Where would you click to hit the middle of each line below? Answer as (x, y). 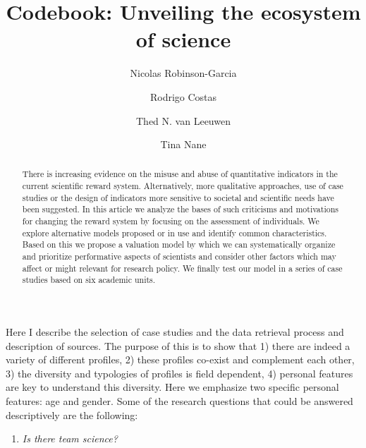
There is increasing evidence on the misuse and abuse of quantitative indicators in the (180, 174)
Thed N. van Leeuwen (183, 120)
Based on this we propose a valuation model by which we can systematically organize (179, 244)
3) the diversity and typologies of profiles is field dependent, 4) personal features (179, 373)
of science (183, 39)
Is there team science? (70, 438)
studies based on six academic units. (89, 280)
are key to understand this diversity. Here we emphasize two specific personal (172, 387)
